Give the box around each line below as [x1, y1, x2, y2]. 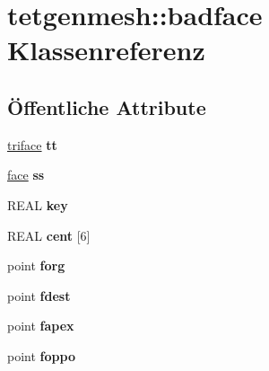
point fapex [7, 316, 74, 335]
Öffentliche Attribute [7, 93, 206, 120]
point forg [7, 256, 65, 275]
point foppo [7, 346, 75, 365]
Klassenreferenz [7, 31, 205, 68]
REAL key [7, 195, 68, 214]
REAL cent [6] [7, 225, 91, 244]
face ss [7, 165, 45, 184]
